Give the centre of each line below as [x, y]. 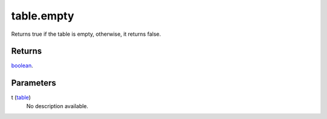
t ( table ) [21, 98]
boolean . [22, 66]
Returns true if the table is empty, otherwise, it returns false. [86, 34]
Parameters [34, 83]
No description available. [58, 106]
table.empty [43, 16]
